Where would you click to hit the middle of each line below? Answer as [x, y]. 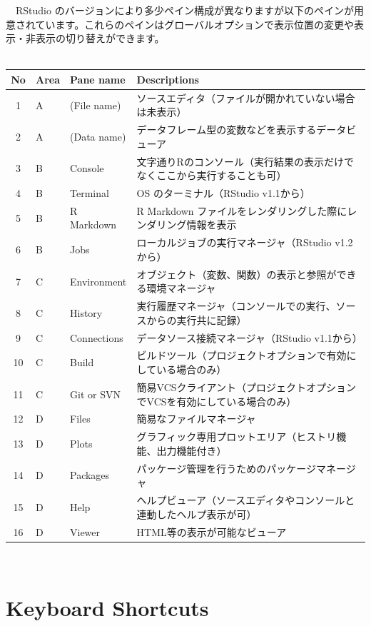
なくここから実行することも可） [212, 175]
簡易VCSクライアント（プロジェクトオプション [247, 387]
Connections [97, 337]
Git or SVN [95, 394]
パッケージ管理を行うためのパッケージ [227, 468]
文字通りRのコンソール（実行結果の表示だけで [245, 161]
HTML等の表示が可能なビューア [212, 531]
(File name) [96, 105]
